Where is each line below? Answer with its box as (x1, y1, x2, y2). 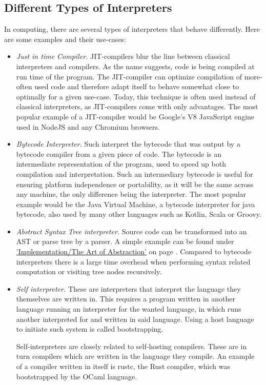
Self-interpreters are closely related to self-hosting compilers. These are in (16, 340, 247, 351)
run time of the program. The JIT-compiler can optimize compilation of (16, 71, 242, 82)
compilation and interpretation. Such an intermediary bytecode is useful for (16, 168, 253, 179)
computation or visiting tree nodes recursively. (16, 266, 162, 277)
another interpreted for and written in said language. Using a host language (16, 313, 254, 324)
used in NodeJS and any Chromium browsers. (16, 121, 160, 132)
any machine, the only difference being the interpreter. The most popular (16, 189, 247, 199)
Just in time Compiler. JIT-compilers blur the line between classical (16, 51, 230, 62)
